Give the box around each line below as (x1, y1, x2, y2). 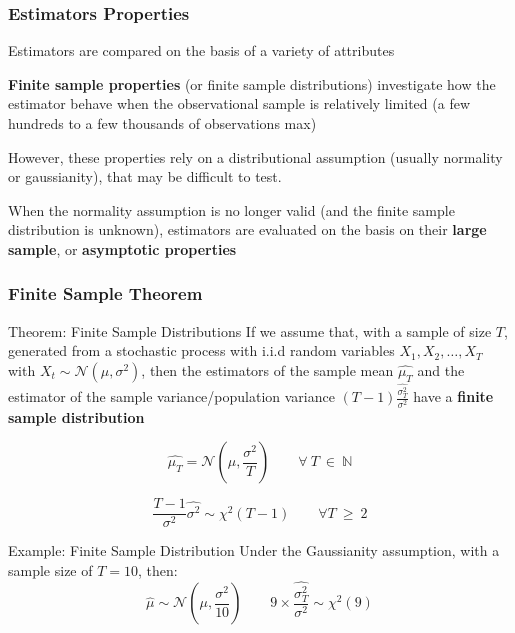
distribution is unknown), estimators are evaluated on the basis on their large (8, 219, 487, 240)
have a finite (413, 386, 494, 407)
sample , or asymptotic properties (8, 238, 237, 259)
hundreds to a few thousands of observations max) (8, 113, 317, 133)
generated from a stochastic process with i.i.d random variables (8, 340, 395, 361)
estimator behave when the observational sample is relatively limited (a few (8, 93, 470, 114)
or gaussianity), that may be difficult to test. (8, 166, 282, 187)
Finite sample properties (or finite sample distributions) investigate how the (8, 73, 496, 94)
